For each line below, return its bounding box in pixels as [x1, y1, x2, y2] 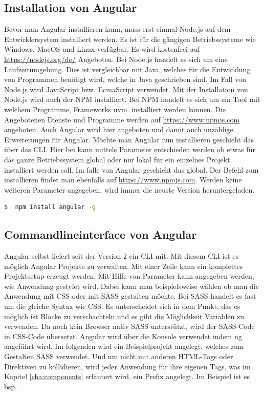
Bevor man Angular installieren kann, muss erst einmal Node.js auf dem [4, 24, 231, 34]
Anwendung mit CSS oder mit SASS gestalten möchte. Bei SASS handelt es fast [4, 290, 256, 301]
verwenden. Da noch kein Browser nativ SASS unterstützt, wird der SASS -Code [4, 321, 255, 331]
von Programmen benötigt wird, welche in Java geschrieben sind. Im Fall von [4, 74, 247, 85]
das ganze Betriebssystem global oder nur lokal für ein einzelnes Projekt [4, 154, 230, 164]
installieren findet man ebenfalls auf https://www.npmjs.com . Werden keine [4, 174, 242, 185]
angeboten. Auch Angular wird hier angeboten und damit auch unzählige [4, 124, 233, 135]
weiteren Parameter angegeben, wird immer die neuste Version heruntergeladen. [4, 184, 255, 195]
